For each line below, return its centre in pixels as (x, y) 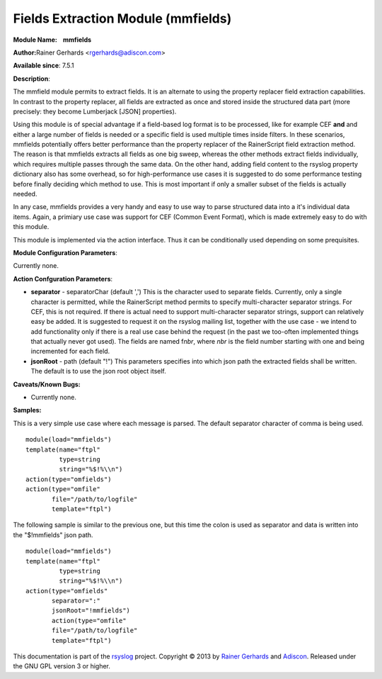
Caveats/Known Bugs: (47, 384)
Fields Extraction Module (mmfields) (122, 18)
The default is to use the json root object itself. (98, 371)
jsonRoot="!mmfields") (91, 611)
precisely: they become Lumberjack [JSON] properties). (95, 111)
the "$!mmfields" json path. (53, 534)
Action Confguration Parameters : (63, 279)
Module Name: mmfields (52, 40)
